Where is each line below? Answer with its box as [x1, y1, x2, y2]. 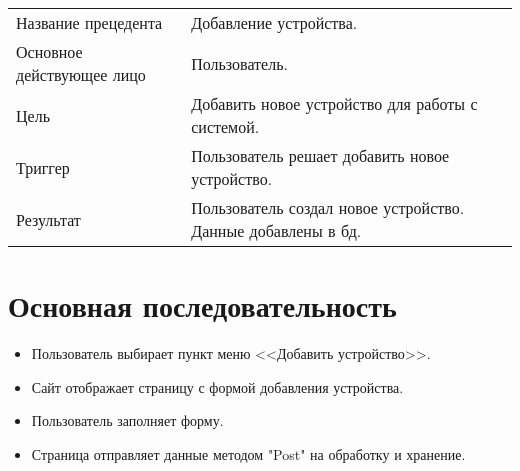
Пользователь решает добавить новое [191, 144, 450, 167]
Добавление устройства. [191, 11, 358, 34]
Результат [16, 207, 81, 231]
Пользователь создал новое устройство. [191, 196, 465, 219]
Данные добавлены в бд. [191, 219, 362, 242]
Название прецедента [16, 11, 163, 34]
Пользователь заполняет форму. [31, 410, 224, 431]
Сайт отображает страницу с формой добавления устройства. [31, 376, 404, 397]
